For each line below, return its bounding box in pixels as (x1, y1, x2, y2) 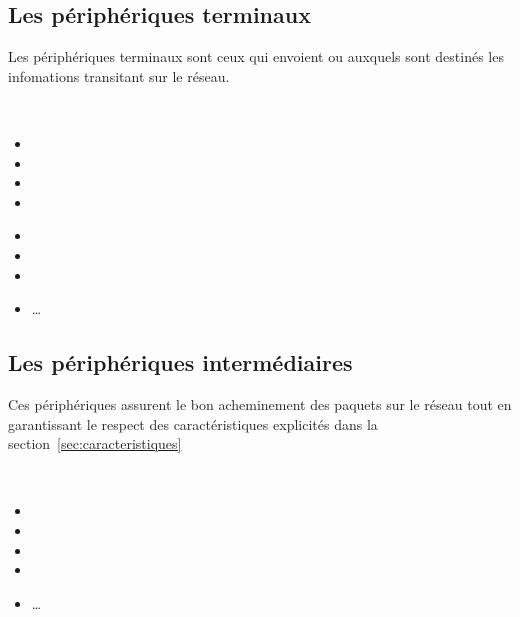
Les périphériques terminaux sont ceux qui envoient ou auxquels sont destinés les (8, 46, 504, 67)
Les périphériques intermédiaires (8, 347, 353, 378)
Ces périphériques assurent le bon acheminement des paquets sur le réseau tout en (8, 393, 512, 414)
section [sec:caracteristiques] (8, 433, 182, 454)
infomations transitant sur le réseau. (8, 65, 230, 86)
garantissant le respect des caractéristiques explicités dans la (8, 413, 378, 434)
